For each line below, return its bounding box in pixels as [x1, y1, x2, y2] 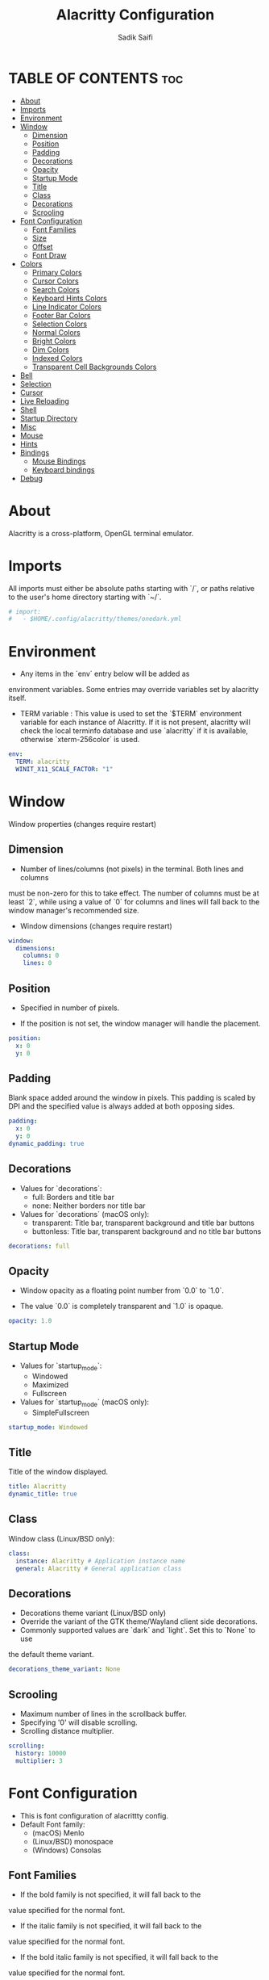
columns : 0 [23, 951, 60, 960]
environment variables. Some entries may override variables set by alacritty [8, 685, 259, 694]
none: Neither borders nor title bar [31, 1201, 147, 1210]
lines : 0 [23, 959, 52, 967]
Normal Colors [31, 327, 81, 337]
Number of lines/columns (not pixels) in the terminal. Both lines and [19, 864, 244, 874]
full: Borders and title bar [31, 1192, 115, 1202]
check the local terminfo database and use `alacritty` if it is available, [19, 726, 248, 736]
